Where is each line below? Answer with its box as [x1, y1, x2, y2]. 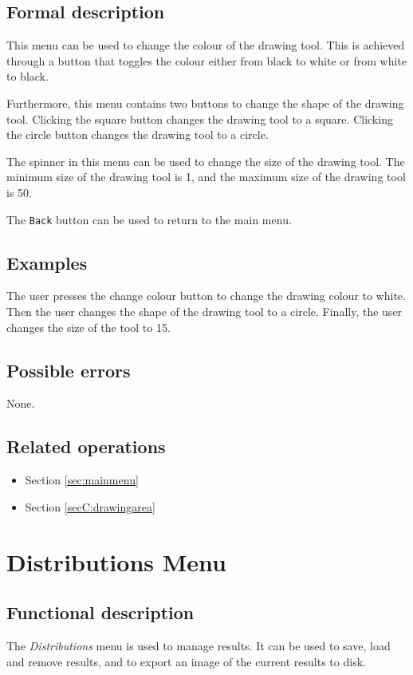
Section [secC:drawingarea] [25, 498, 155, 515]
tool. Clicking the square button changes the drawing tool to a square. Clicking [6, 110, 393, 127]
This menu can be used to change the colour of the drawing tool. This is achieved [6, 37, 405, 53]
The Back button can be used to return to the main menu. [6, 211, 292, 227]
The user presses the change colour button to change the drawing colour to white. [6, 287, 406, 304]
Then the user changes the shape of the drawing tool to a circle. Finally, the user [6, 303, 403, 319]
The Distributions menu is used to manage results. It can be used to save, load [6, 637, 391, 653]
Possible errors [6, 357, 131, 382]
